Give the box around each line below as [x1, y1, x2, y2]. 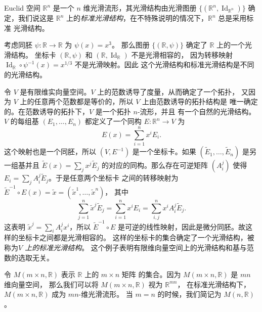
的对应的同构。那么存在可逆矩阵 [102, 160, 208, 170]
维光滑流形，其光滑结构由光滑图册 [83, 3, 197, 13]
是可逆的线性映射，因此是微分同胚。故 [118, 221, 246, 232]
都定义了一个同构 [84, 116, 142, 126]
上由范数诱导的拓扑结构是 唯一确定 [142, 96, 258, 107]
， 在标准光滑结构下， [177, 279, 251, 289]
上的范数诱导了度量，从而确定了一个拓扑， [97, 86, 239, 97]
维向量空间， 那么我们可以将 [4, 279, 99, 289]
